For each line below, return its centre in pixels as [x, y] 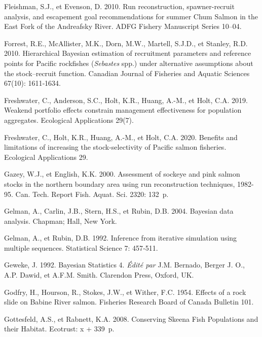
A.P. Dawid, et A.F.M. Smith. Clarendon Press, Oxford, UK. [99, 275]
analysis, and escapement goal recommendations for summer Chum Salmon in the [131, 16]
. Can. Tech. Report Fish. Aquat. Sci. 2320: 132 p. [90, 194]
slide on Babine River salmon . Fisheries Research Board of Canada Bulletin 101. [129, 302]
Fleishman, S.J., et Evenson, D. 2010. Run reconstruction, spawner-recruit [119, 6]
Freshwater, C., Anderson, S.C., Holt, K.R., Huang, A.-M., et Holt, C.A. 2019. [126, 100]
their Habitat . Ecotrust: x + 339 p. [59, 329]
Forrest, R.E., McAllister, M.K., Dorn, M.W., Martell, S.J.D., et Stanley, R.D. [126, 43]
